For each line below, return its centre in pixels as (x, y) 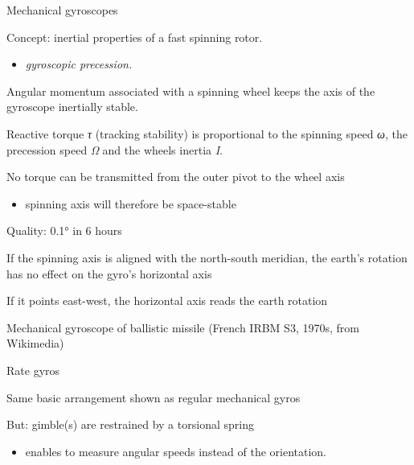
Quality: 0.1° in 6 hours (64, 230)
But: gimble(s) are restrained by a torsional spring (130, 424)
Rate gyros (33, 370)
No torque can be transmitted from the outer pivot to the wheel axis (176, 177)
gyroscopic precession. (79, 64)
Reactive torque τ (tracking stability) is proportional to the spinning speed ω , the (207, 133)
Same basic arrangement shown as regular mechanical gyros (154, 397)
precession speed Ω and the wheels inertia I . (115, 149)
